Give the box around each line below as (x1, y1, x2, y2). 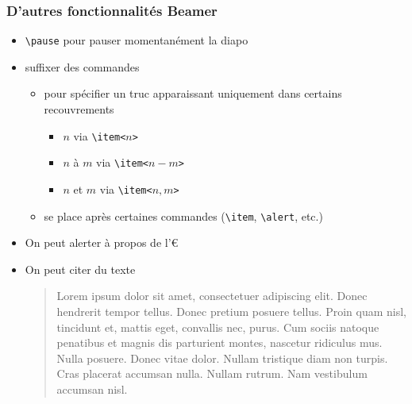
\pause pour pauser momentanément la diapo (25, 32, 248, 48)
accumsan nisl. (56, 381, 128, 398)
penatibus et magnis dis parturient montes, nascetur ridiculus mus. (56, 334, 383, 351)
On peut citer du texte (25, 260, 136, 277)
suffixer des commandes (25, 58, 140, 75)
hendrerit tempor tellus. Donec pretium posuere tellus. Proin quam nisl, (56, 303, 407, 320)
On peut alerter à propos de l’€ (25, 234, 179, 251)
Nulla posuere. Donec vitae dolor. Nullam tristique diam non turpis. (56, 349, 388, 366)
